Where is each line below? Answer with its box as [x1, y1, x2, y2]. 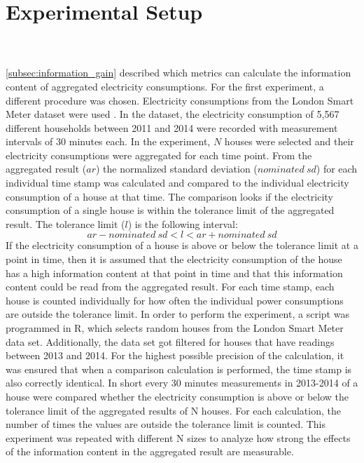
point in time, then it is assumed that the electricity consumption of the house [6, 252, 342, 267]
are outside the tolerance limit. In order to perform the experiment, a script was [6, 307, 349, 321]
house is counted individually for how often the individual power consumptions [6, 293, 344, 307]
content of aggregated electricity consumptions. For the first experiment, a [6, 79, 324, 93]
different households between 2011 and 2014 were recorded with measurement [6, 120, 338, 135]
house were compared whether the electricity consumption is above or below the [6, 389, 349, 403]
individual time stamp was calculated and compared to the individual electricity [6, 175, 349, 190]
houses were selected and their [224, 134, 354, 149]
